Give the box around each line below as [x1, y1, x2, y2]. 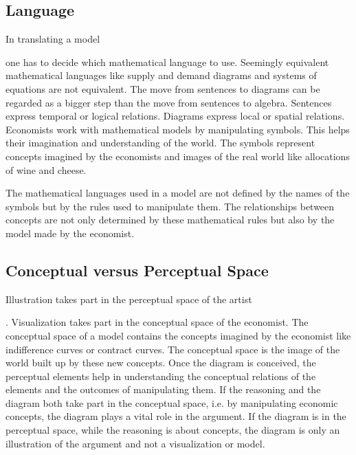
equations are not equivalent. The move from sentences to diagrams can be [5, 81, 320, 96]
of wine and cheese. [5, 162, 87, 177]
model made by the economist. [5, 225, 135, 240]
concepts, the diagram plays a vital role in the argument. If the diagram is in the [5, 409, 346, 423]
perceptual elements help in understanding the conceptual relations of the [5, 368, 316, 383]
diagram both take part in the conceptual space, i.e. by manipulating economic [5, 395, 338, 410]
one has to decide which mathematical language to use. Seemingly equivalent [5, 54, 329, 69]
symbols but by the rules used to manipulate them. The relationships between [5, 199, 335, 213]
